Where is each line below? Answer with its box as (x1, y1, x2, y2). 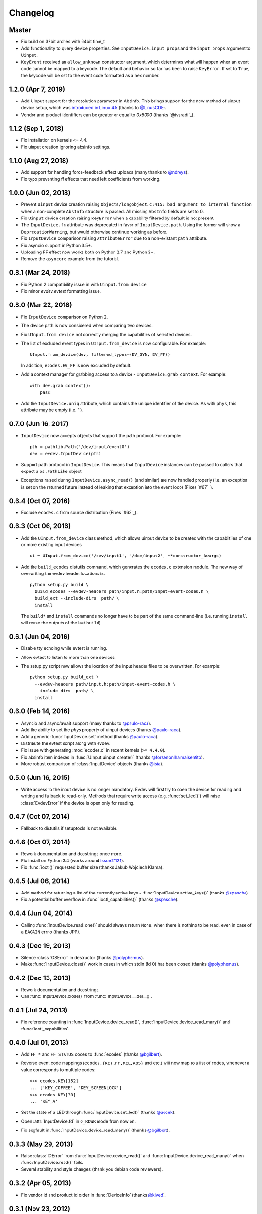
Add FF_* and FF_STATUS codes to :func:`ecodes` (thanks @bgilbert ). (21, 1051, 163, 1057)
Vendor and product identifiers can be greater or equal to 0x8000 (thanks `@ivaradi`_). (21, 112, 195, 118)
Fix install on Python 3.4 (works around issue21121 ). (21, 858, 125, 863)
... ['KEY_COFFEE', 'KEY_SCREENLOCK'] (30, 1085, 122, 1091)
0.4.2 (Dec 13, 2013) (9, 974, 71, 982)
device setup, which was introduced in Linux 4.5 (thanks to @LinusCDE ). (21, 105, 167, 111)
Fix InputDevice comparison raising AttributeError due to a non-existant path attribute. (21, 236, 208, 241)
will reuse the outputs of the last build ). (21, 620, 102, 626)
